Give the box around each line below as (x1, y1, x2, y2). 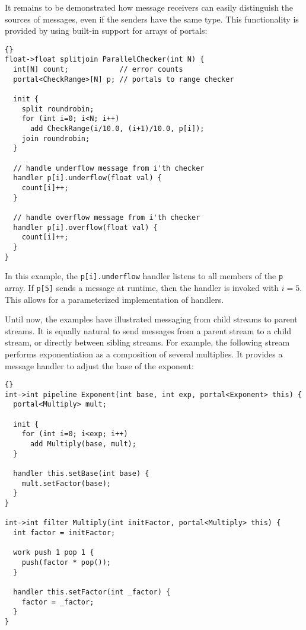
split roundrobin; (21, 104, 94, 113)
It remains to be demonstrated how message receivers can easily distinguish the (5, 1, 294, 13)
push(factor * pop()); (21, 558, 111, 567)
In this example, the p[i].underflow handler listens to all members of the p (5, 270, 283, 282)
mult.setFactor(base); (21, 479, 111, 488)
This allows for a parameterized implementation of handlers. (5, 293, 224, 305)
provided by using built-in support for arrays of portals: (5, 24, 208, 37)
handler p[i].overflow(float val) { (13, 223, 158, 232)
